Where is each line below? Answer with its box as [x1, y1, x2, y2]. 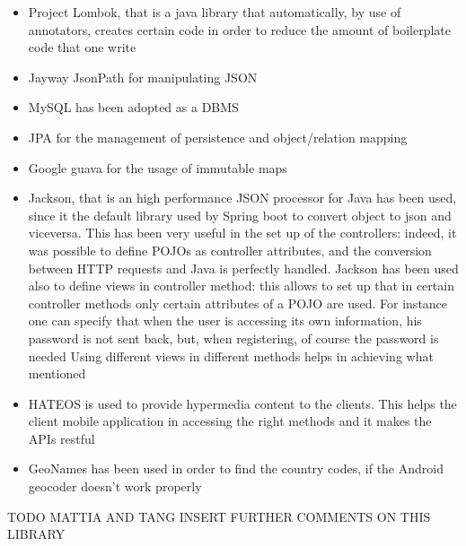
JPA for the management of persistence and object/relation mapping [28, 127, 408, 146]
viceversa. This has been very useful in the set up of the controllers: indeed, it [28, 223, 457, 242]
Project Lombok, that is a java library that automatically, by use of [28, 3, 401, 21]
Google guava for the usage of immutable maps [28, 158, 287, 177]
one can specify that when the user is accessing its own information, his [28, 311, 422, 330]
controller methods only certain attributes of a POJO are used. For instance [28, 293, 448, 312]
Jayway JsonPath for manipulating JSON [28, 67, 258, 86]
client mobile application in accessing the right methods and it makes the [28, 412, 432, 430]
